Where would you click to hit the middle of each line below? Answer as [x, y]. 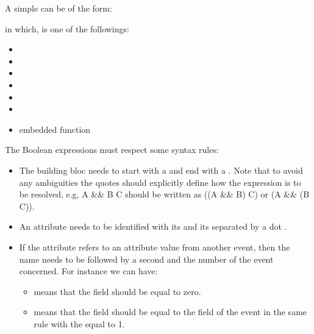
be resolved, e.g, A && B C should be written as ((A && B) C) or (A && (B [164, 194]
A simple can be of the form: [59, 8]
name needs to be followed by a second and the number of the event [146, 259]
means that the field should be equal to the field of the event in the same [170, 312]
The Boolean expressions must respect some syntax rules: [112, 150]
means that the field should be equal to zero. [117, 291]
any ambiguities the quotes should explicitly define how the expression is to [160, 182]
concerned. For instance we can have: [88, 271]
